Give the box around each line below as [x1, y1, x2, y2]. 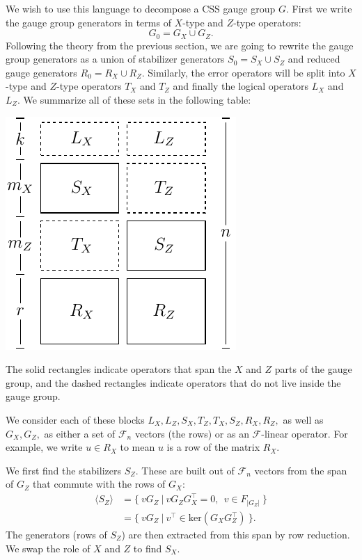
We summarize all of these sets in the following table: [23, 93, 251, 107]
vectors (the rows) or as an [134, 426, 249, 440]
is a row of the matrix [166, 440, 260, 454]
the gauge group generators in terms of [6, 15, 171, 29]
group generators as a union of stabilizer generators [6, 51, 225, 66]
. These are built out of [135, 463, 235, 477]
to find [133, 541, 162, 555]
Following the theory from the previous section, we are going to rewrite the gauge [6, 38, 354, 52]
